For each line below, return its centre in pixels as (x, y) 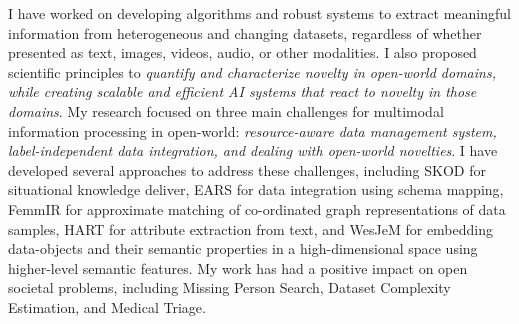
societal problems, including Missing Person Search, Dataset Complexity (229, 287)
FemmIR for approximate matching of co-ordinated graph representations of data (257, 208)
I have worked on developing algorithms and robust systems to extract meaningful (259, 13)
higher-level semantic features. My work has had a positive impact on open (238, 267)
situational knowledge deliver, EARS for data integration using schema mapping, (256, 189)
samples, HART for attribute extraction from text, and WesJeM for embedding (251, 228)
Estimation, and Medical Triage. (107, 306)
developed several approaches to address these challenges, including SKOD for (247, 169)
